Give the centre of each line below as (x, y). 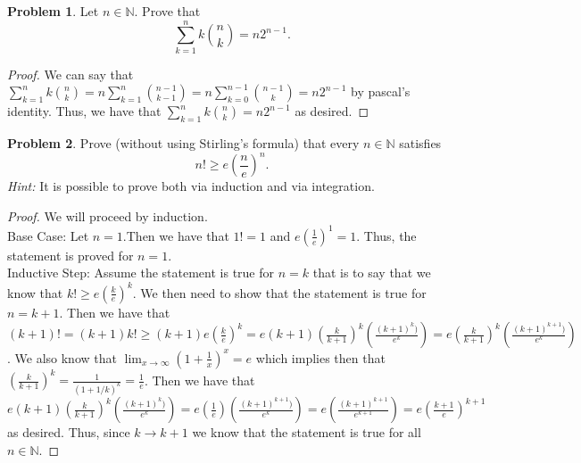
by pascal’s (381, 91)
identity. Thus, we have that (84, 111)
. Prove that (167, 11)
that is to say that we (372, 273)
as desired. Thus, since (69, 432)
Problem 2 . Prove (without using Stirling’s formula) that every (183, 143)
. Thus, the (386, 235)
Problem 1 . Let (53, 11)
